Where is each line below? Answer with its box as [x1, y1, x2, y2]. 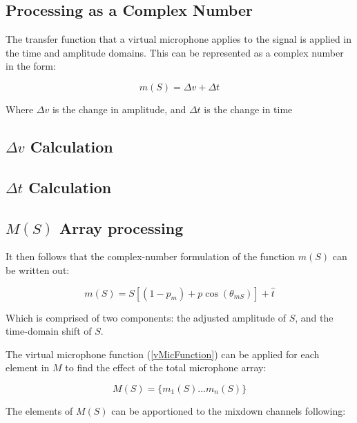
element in [6, 360, 50, 375]
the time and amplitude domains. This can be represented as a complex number [6, 45, 344, 59]
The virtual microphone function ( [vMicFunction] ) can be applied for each [6, 346, 320, 361]
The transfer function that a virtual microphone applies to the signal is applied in [6, 32, 352, 46]
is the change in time [204, 101, 293, 116]
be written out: [6, 262, 70, 277]
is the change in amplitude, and [52, 101, 186, 116]
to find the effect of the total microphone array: [65, 360, 267, 375]
